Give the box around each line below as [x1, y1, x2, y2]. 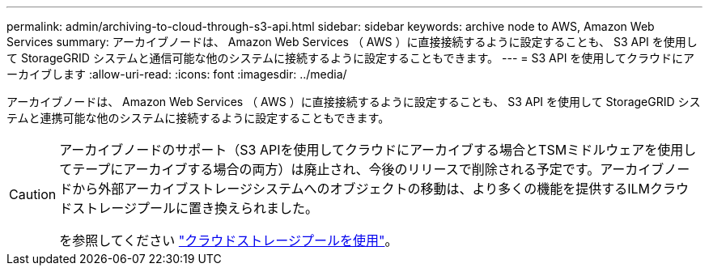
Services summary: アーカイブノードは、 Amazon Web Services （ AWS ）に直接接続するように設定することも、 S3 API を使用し [6, 35, 698, 49]
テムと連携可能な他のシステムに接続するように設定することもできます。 [6, 111, 390, 125]
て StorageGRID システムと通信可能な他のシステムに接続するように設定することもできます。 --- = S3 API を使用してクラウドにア [6, 51, 694, 65]
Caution [9, 186, 57, 202]
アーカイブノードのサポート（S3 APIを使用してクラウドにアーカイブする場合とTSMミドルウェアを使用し [59, 142, 697, 158]
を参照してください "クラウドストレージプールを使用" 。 [59, 232, 398, 249]
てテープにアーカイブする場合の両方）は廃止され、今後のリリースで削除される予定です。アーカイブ [59, 161, 664, 177]
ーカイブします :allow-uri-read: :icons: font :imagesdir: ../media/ [6, 67, 347, 81]
